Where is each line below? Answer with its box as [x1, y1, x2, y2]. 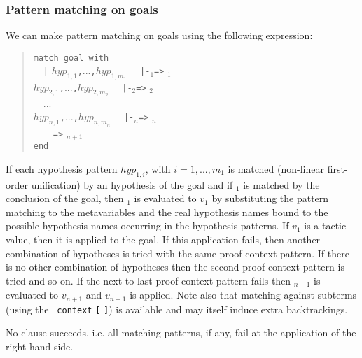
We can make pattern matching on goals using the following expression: [6, 28, 313, 43]
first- [327, 161, 348, 176]
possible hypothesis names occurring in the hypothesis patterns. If [6, 218, 289, 233]
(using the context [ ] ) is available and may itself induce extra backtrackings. [6, 301, 348, 316]
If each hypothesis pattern [6, 161, 118, 176]
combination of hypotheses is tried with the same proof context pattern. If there [6, 245, 349, 260]
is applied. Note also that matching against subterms [130, 287, 357, 302]
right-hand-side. [6, 338, 74, 353]
